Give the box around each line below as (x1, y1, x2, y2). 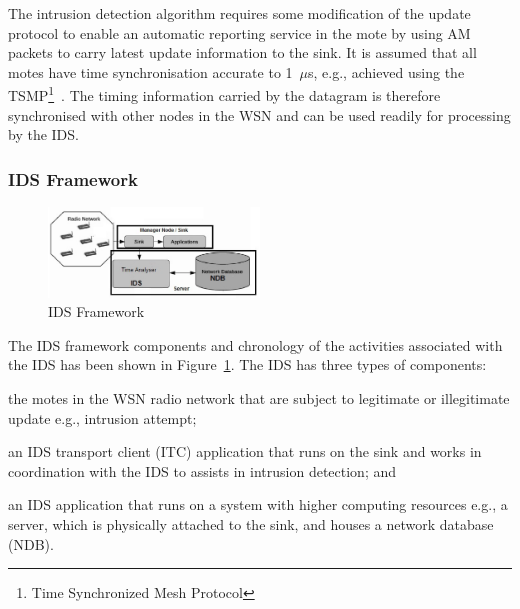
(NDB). (8, 533, 54, 554)
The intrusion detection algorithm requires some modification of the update (8, 3, 471, 23)
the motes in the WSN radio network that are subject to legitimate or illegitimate (8, 388, 510, 409)
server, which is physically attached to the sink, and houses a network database (8, 514, 494, 535)
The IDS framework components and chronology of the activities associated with (8, 334, 503, 355)
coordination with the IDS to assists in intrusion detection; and (8, 460, 397, 481)
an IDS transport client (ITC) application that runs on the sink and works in (8, 441, 482, 462)
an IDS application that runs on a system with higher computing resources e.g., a (8, 494, 508, 515)
